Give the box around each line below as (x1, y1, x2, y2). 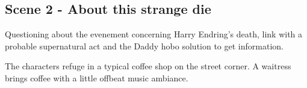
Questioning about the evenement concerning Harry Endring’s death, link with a (5, 28, 303, 40)
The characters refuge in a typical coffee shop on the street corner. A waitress (5, 60, 291, 72)
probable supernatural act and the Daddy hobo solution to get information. (5, 39, 284, 52)
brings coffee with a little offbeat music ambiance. (5, 71, 188, 84)
